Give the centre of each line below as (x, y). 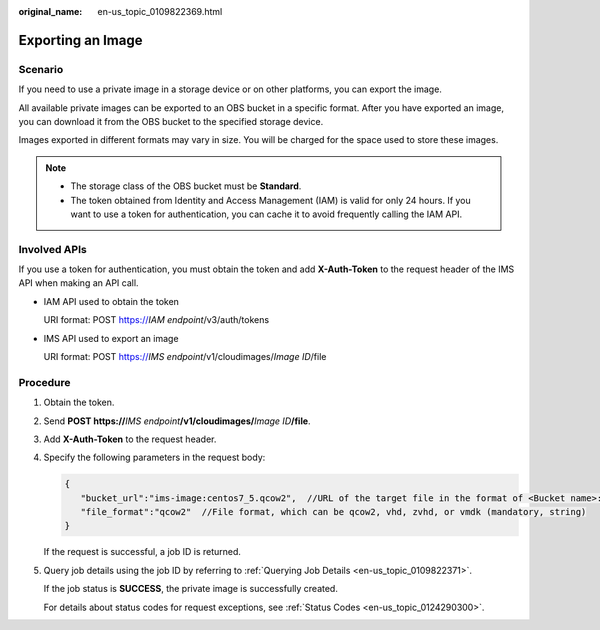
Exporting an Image (80, 40)
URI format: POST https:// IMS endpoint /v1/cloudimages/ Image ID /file (185, 356)
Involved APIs (52, 249)
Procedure (44, 382)
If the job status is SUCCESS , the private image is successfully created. (191, 589)
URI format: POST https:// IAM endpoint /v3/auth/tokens (156, 320)
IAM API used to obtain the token (111, 301)
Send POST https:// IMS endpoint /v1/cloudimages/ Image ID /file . (177, 421)
